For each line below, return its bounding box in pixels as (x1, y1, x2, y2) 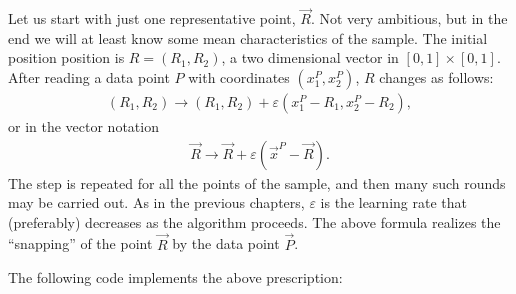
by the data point (172, 233, 280, 254)
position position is (8, 47, 125, 68)
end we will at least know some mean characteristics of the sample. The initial (8, 27, 488, 48)
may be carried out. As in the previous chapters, (8, 192, 305, 213)
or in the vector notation (8, 116, 159, 137)
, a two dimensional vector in (221, 47, 399, 68)
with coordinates (188, 67, 290, 87)
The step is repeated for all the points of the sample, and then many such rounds (8, 172, 506, 193)
